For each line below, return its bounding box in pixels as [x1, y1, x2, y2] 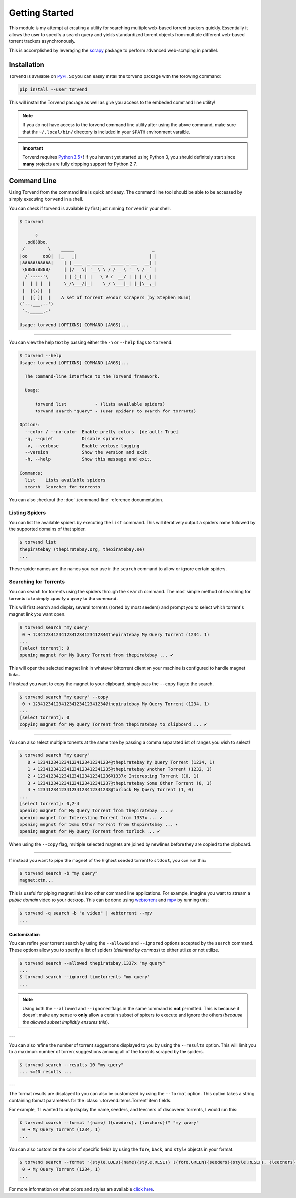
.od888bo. [25, 239, 49, 245]
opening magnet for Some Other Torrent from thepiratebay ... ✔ [19, 822, 179, 827]
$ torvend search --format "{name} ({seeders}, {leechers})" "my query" [19, 1120, 199, 1125]
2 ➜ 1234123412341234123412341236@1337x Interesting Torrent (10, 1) [27, 773, 199, 779]
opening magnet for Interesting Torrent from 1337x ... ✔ [19, 815, 163, 820]
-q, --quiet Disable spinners [25, 436, 124, 442]
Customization [9, 931, 40, 937]
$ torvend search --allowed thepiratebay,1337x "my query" [19, 960, 165, 966]
